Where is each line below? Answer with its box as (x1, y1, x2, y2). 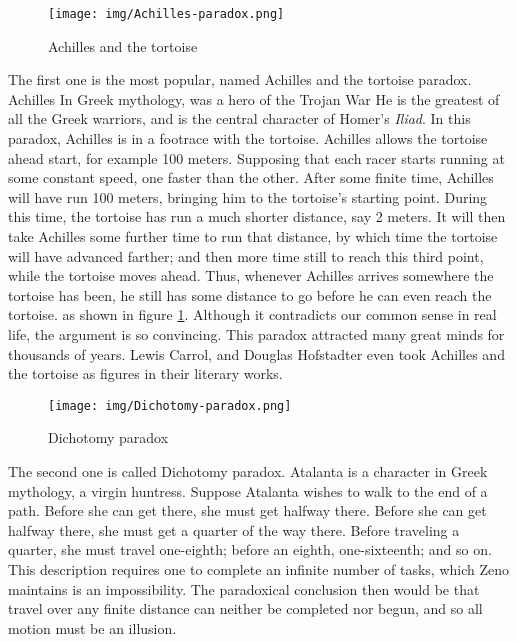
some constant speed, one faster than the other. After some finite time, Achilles (8, 167, 494, 188)
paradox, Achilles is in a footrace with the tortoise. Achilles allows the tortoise (8, 128, 488, 149)
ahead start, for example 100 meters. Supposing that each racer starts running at (8, 147, 505, 168)
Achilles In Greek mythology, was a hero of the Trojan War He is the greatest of (8, 88, 500, 109)
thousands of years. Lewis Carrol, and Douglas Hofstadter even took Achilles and (8, 343, 505, 364)
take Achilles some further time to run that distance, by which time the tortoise (8, 226, 498, 246)
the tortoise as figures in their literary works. (8, 363, 283, 384)
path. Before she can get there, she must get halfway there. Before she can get (8, 500, 487, 521)
